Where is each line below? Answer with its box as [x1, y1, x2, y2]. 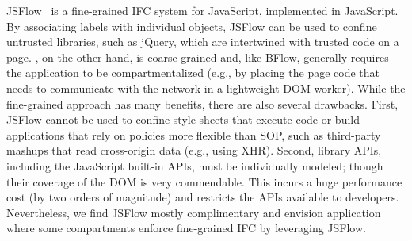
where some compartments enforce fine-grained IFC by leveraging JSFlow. [6, 220, 366, 236]
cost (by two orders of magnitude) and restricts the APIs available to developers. [6, 189, 399, 205]
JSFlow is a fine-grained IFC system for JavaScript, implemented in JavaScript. [6, 2, 399, 18]
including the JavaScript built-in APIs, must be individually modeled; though [6, 157, 383, 174]
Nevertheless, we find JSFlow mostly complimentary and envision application [6, 204, 381, 220]
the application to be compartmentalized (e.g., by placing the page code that [6, 64, 380, 81]
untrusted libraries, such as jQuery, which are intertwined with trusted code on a [6, 33, 399, 50]
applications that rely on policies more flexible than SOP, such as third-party [6, 126, 381, 143]
